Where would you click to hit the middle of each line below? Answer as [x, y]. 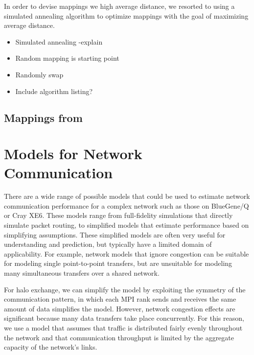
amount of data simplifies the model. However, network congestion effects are [120, 308]
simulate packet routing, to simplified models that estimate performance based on [127, 225]
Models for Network [73, 154]
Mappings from [43, 117]
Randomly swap [39, 74]
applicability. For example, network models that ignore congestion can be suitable [127, 253]
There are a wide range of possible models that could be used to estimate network [127, 196]
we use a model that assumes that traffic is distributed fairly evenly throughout [123, 327]
